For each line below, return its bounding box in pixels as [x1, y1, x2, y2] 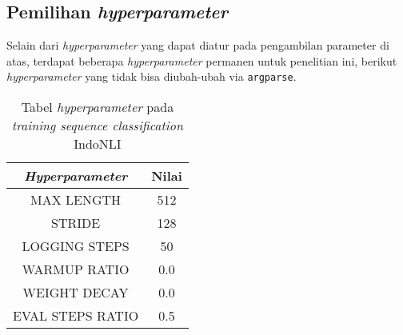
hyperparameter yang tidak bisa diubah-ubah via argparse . [6, 68, 297, 85]
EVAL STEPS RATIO [13, 306, 139, 325]
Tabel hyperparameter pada [21, 98, 174, 117]
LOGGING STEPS [22, 237, 130, 256]
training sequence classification [11, 116, 183, 135]
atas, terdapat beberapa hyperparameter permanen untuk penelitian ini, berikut [6, 52, 397, 69]
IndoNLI [74, 134, 122, 154]
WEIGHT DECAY [22, 283, 129, 302]
